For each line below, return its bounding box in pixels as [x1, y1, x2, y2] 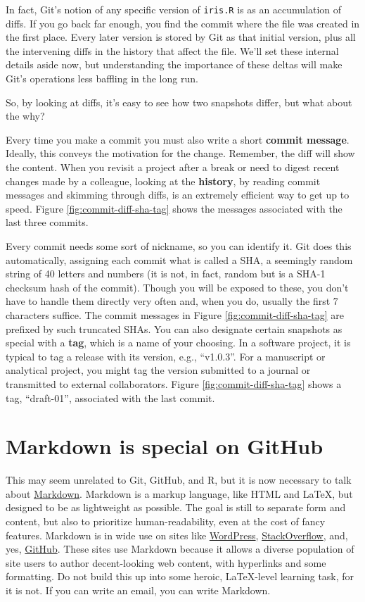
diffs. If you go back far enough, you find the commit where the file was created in [6, 15, 360, 30]
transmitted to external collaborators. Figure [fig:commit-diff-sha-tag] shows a [6, 376, 342, 391]
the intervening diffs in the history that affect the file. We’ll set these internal [6, 43, 339, 58]
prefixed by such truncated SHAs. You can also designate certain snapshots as [6, 321, 342, 336]
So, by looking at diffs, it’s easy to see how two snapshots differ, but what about [6, 94, 352, 109]
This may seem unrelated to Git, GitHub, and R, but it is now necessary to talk [6, 472, 352, 487]
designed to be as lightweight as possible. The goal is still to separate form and [6, 500, 346, 515]
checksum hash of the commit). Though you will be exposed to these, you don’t [6, 280, 349, 294]
